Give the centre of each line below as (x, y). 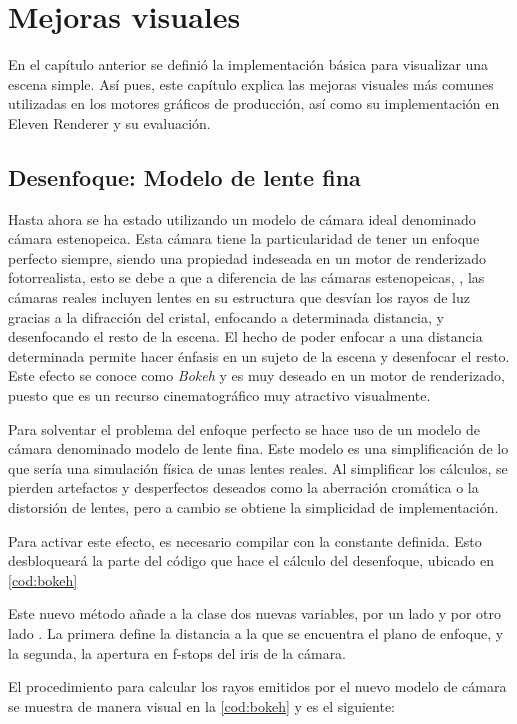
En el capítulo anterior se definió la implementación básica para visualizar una (248, 64)
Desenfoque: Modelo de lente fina (184, 176)
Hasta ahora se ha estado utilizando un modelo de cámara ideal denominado (242, 218)
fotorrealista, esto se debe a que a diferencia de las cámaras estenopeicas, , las (246, 277)
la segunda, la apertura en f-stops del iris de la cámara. (177, 652)
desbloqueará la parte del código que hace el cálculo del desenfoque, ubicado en (251, 560)
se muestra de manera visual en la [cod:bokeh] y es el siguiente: (201, 705)
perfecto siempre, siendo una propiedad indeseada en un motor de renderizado (247, 257)
